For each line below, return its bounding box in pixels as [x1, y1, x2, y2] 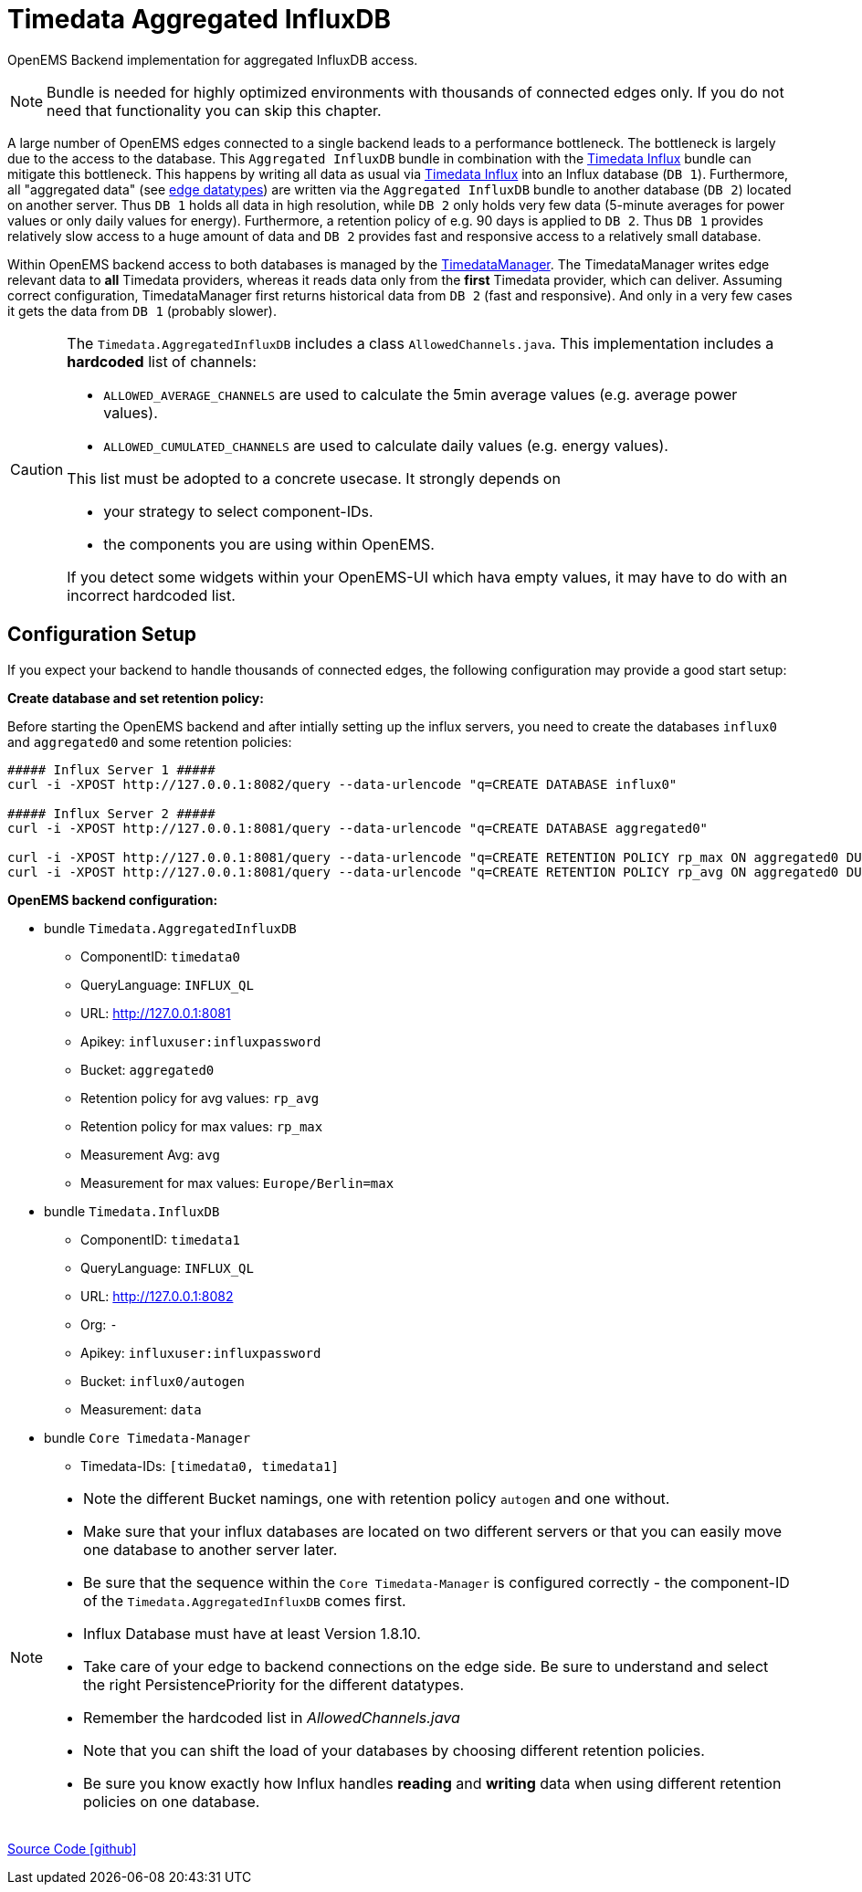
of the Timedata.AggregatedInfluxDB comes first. [83, 1591, 406, 1610]
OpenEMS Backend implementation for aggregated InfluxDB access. [7, 51, 418, 68]
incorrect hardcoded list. [67, 585, 236, 604]
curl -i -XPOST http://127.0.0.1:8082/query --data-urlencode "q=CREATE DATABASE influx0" [7, 776, 678, 792]
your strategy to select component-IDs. [103, 501, 373, 520]
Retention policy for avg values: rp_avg [80, 1089, 320, 1106]
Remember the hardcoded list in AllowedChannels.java [83, 1708, 460, 1727]
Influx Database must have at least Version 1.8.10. [83, 1624, 421, 1643]
